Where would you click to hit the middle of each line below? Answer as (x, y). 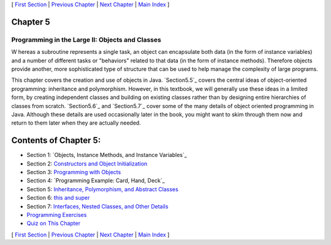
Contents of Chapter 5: (56, 141)
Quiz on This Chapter (54, 224)
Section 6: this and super (58, 198)
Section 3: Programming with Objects (74, 172)
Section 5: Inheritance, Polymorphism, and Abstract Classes (103, 189)
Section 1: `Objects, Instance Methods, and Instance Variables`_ (107, 155)
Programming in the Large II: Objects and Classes (86, 40)
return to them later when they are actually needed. (76, 123)
